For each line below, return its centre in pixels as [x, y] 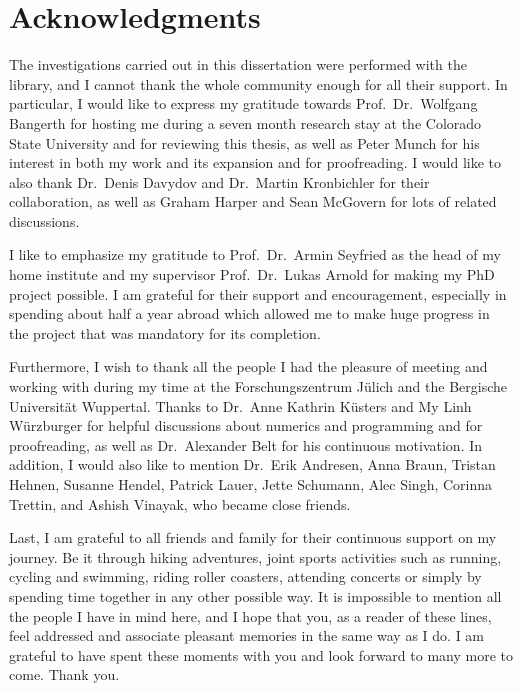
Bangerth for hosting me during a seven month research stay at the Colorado [245, 122]
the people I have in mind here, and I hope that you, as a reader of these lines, [250, 615]
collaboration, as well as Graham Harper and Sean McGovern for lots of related [253, 201]
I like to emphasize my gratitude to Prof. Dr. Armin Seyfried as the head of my [255, 254]
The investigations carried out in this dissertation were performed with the [238, 64]
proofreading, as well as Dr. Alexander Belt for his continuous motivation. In [246, 444]
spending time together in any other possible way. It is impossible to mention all [255, 595]
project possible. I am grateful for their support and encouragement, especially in [258, 293]
